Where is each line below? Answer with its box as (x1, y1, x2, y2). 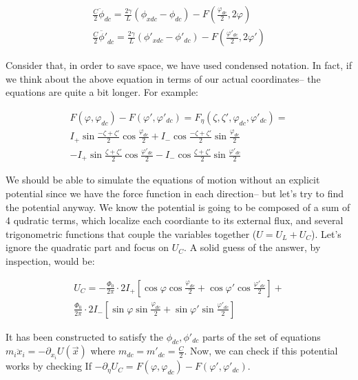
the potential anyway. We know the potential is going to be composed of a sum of (6, 199, 350, 214)
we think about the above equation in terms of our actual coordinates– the (6, 71, 321, 86)
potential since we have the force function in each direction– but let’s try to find (6, 186, 344, 201)
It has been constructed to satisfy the (6, 329, 163, 343)
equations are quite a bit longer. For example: (6, 85, 199, 99)
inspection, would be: (6, 254, 95, 268)
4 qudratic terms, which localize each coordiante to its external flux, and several (6, 213, 344, 228)
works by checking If (6, 359, 92, 373)
